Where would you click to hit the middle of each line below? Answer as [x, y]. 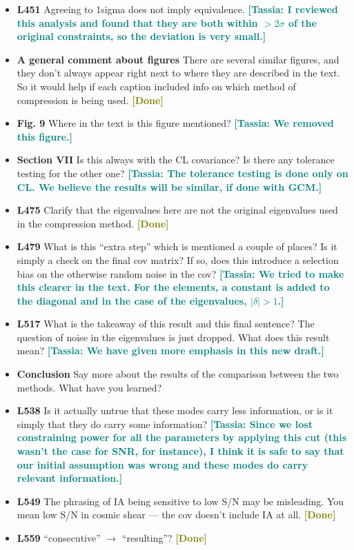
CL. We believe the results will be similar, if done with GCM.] [169, 186]
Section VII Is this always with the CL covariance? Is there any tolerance [176, 160]
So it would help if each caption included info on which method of [156, 86]
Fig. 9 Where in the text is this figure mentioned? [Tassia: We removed [175, 123]
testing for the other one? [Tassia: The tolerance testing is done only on [183, 173]
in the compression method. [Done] [93, 223]
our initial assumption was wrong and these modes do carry [163, 464]
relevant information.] [70, 478]
